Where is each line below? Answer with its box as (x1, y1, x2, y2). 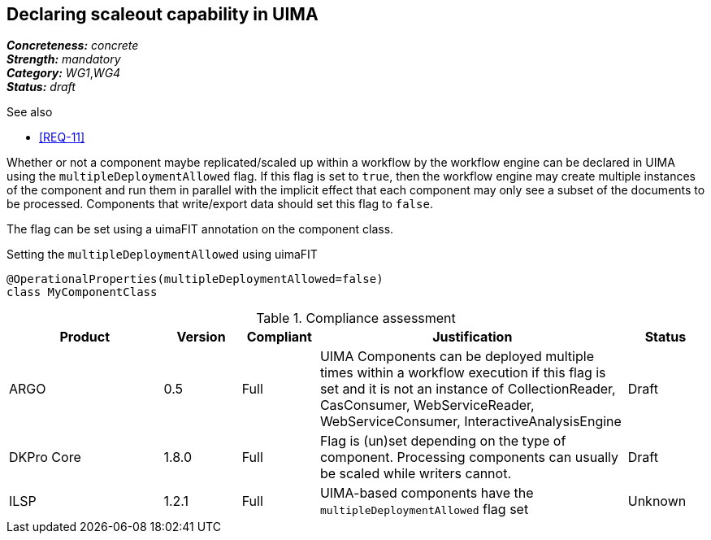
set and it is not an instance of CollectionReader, (319, 381, 616, 398)
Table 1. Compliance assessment (256, 310, 456, 327)
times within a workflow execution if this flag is (319, 364, 606, 381)
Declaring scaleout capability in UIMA (7, 4, 319, 24)
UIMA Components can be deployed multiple (319, 348, 594, 365)
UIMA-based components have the (319, 485, 534, 502)
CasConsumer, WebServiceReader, (319, 397, 535, 414)
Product (59, 329, 111, 346)
